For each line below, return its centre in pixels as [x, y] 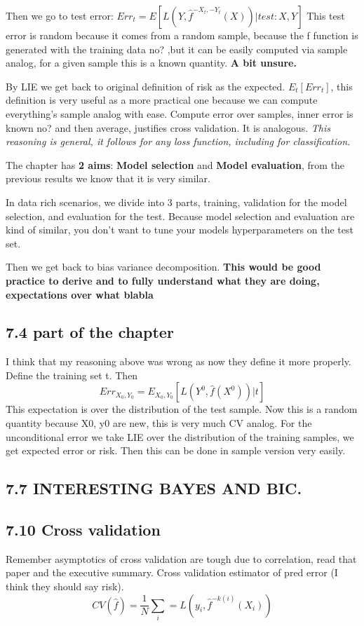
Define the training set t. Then [72, 375]
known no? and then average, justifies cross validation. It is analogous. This [168, 127]
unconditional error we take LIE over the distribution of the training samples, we [180, 436]
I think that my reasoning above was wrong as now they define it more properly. [178, 361]
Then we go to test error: [60, 15]
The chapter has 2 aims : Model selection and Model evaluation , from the [175, 164]
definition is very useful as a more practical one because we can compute [162, 100]
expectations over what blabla [80, 294]
